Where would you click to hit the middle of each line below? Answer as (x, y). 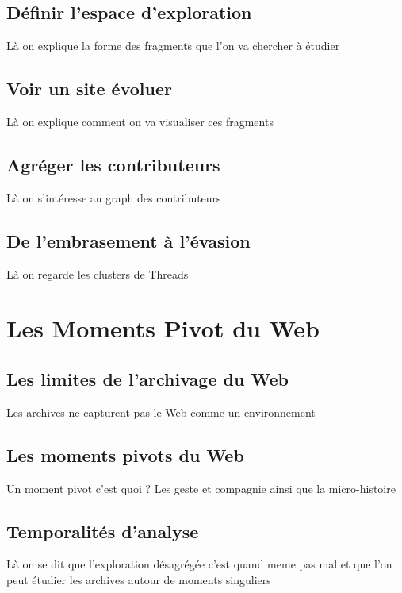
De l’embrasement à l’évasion (128, 240)
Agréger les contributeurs (113, 164)
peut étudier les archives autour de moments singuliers (139, 579)
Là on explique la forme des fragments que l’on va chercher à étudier (173, 46)
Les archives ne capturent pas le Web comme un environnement (161, 412)
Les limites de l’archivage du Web (147, 378)
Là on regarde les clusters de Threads (98, 273)
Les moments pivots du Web (125, 454)
